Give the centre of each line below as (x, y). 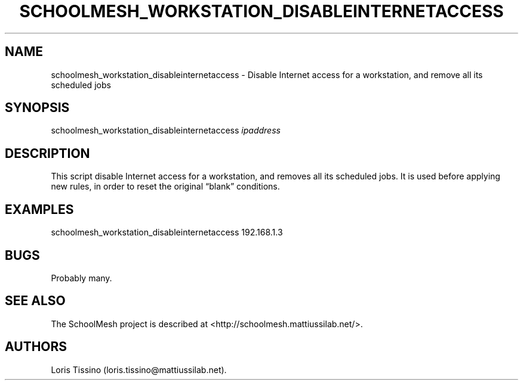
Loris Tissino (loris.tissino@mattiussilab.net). (139, 370)
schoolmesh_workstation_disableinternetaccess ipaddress (166, 131)
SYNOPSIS (37, 108)
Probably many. (81, 278)
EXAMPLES (39, 209)
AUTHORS (36, 347)
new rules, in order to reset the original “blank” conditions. (165, 187)
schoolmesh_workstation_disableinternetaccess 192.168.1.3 (167, 232)
